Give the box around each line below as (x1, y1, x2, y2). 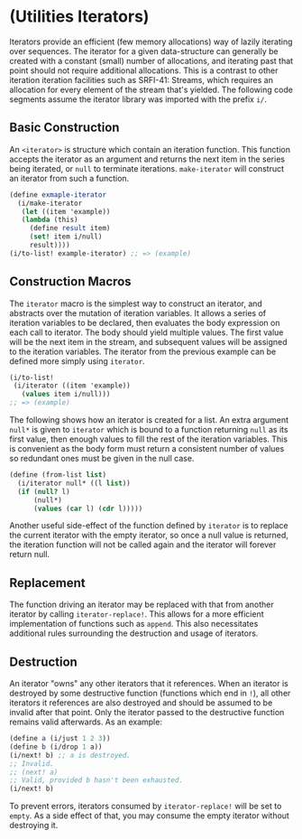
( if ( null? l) (17, 487, 70, 496)
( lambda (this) (21, 215, 78, 225)
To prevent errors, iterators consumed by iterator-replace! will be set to (9, 801, 282, 812)
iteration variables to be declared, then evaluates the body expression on (9, 317, 280, 328)
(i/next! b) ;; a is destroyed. (9, 750, 131, 760)
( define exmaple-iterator (9, 190, 106, 200)
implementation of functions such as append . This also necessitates (9, 619, 259, 629)
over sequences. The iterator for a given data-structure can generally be (9, 45, 279, 56)
